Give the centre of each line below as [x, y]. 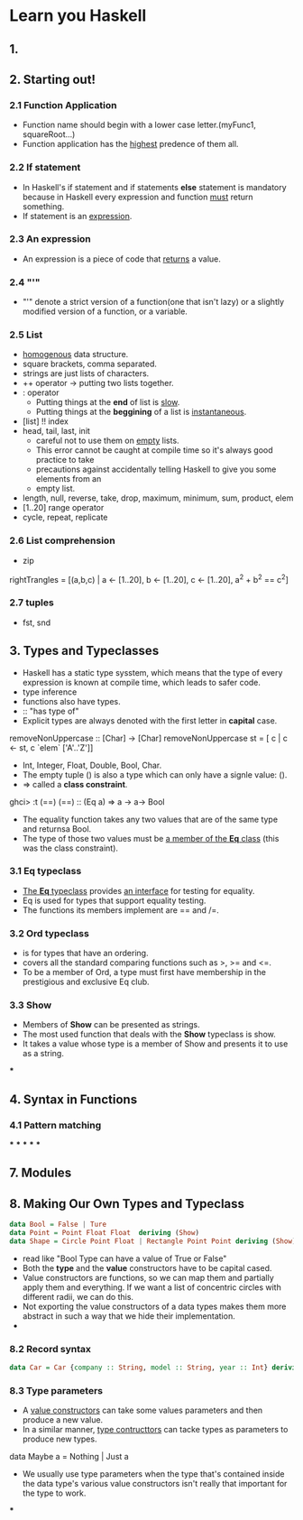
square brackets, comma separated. [90, 364]
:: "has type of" [50, 711]
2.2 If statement [45, 168]
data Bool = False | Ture [58, 1225]
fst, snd [37, 622]
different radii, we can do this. [78, 1296]
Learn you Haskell [78, 16]
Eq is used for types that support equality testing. [114, 900]
